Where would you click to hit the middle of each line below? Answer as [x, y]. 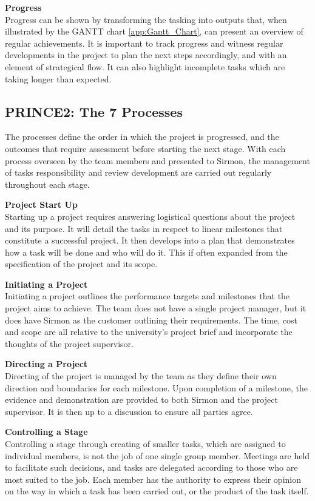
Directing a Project [46, 364]
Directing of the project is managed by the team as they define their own [141, 376]
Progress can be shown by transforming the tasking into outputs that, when [146, 19]
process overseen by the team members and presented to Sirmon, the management [157, 160]
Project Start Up [41, 204]
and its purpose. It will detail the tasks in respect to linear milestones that [144, 228]
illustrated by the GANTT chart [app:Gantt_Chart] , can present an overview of [154, 31]
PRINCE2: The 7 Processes [94, 111]
